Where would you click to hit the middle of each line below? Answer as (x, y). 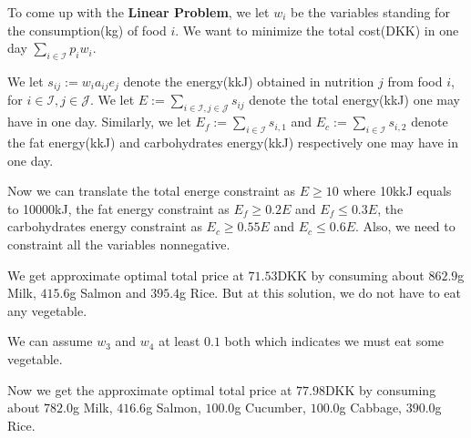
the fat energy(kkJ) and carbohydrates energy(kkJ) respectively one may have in (233, 143)
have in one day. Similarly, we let (99, 122)
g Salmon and (108, 293)
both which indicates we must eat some (334, 341)
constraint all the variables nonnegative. (119, 244)
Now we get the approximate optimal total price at (150, 389)
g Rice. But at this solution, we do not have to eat (320, 293)
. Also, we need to (405, 226)
